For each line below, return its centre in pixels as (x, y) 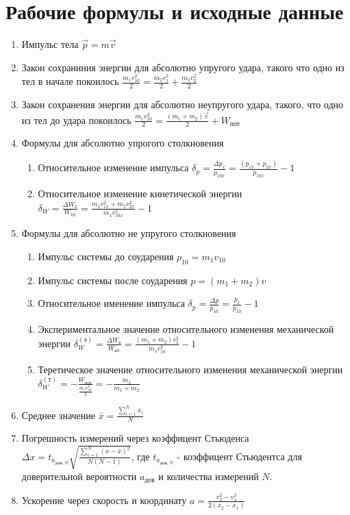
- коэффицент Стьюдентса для (239, 456)
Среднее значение (58, 415)
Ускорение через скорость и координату (104, 500)
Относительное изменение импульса (113, 167)
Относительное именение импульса (111, 303)
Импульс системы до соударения (106, 256)
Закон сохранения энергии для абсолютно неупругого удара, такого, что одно (183, 104)
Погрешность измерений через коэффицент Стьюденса (135, 438)
